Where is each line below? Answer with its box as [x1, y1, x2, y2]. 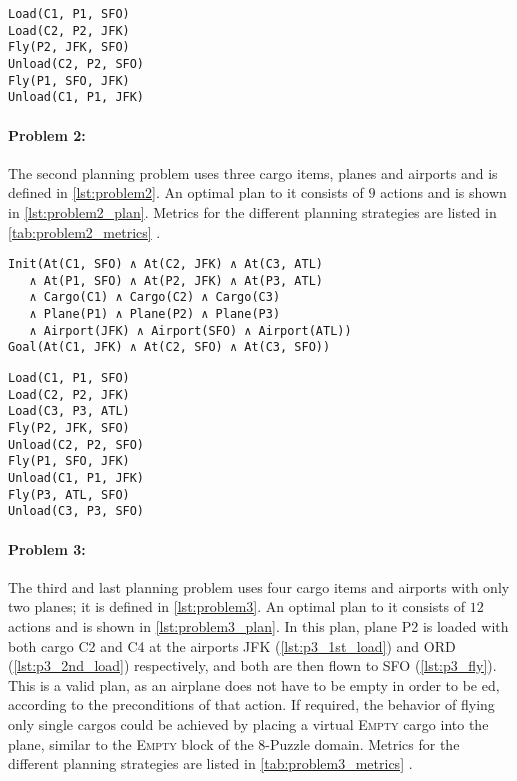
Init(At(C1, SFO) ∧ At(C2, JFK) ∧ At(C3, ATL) [8, 257, 323, 272]
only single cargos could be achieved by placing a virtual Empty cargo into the [8, 713, 489, 734]
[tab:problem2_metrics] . [8, 221, 161, 242]
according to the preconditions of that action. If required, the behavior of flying [8, 694, 495, 715]
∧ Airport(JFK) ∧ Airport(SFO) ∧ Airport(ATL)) [29, 323, 352, 338]
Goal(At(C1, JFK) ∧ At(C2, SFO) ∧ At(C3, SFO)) [8, 340, 331, 355]
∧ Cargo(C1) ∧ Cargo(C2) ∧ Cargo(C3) [29, 290, 281, 305]
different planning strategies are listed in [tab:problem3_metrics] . [8, 753, 413, 774]
